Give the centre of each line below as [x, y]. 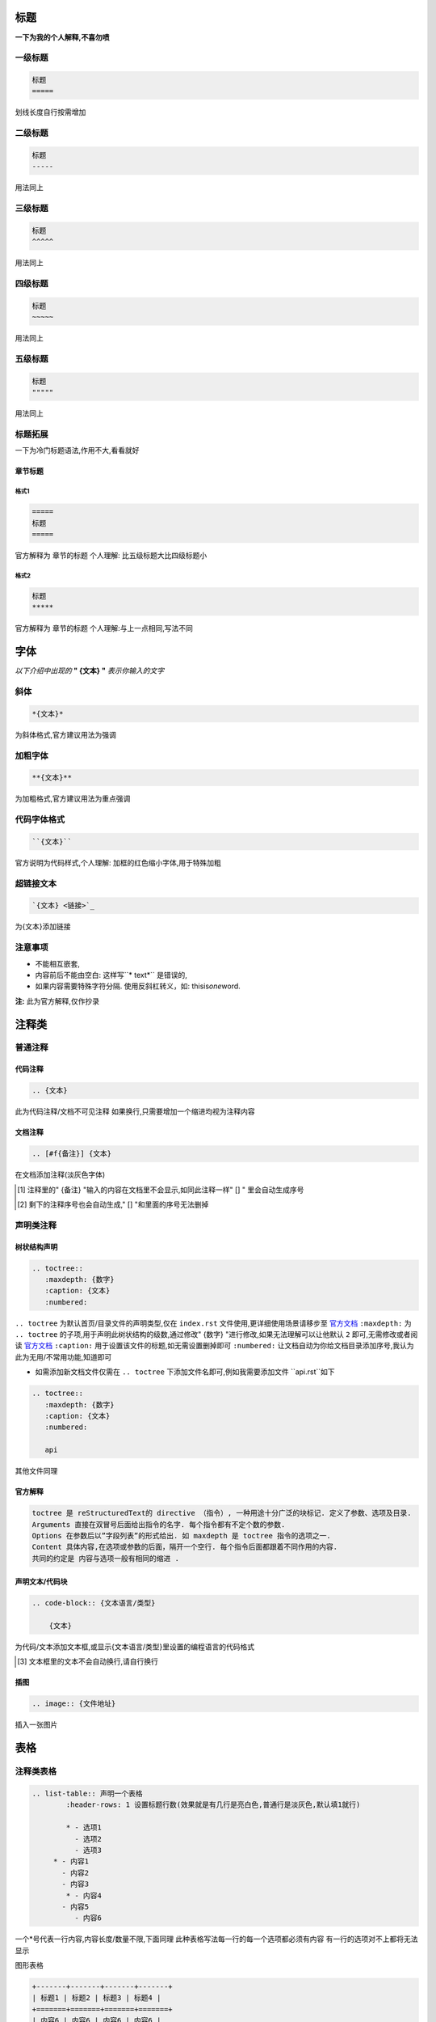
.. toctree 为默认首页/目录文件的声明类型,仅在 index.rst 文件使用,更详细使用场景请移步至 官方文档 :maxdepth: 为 [213, 1323]
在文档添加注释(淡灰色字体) [60, 1175]
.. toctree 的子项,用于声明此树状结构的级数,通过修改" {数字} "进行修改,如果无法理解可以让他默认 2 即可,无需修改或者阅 [216, 1335]
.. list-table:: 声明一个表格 [87, 1793]
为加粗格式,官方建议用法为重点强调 [73, 799]
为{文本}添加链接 [43, 927]
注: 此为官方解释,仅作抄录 [57, 1001]
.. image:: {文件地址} [74, 1704]
